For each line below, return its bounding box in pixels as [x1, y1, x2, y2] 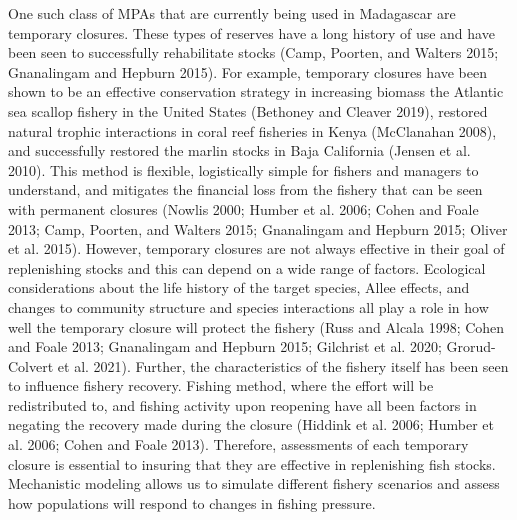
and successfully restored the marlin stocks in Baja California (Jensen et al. [8, 140, 471, 161]
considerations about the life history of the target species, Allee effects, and [8, 277, 470, 298]
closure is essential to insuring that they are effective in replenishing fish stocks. [8, 453, 496, 474]
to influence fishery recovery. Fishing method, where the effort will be [8, 375, 434, 396]
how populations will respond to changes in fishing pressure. [8, 492, 376, 513]
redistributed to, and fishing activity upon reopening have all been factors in [8, 394, 477, 415]
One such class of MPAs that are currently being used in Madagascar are [8, 3, 456, 23]
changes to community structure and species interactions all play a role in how [8, 296, 489, 317]
